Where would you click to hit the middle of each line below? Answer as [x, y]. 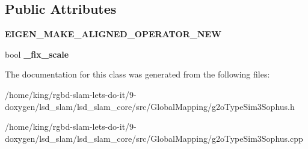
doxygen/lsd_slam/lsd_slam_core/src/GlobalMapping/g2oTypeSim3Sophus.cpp [154, 138]
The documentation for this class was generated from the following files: [137, 74]
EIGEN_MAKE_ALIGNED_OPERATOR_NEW [113, 34]
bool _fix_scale [37, 54]
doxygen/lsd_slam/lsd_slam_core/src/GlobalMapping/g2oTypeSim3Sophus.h [150, 106]
